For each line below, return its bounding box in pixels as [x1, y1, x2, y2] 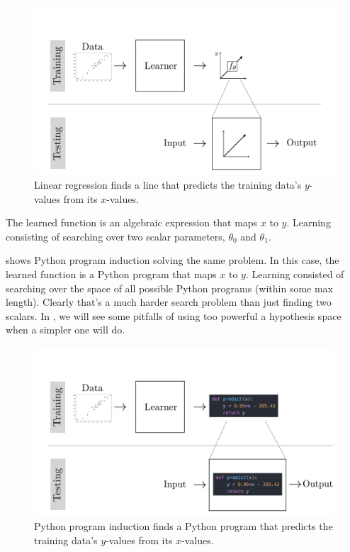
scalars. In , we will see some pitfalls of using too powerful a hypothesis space [6, 308, 341, 323]
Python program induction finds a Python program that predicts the [34, 519, 333, 534]
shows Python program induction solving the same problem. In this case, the [6, 253, 339, 267]
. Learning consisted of [245, 267, 344, 282]
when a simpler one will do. [6, 322, 125, 337]
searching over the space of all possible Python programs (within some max [6, 280, 334, 295]
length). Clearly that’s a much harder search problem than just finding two [6, 294, 332, 309]
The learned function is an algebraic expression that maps [6, 215, 258, 230]
